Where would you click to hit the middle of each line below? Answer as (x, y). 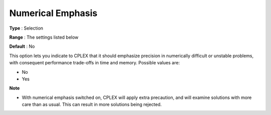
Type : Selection (26, 28)
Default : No (22, 46)
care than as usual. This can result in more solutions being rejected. (92, 104)
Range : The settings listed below (44, 37)
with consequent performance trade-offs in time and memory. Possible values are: (95, 63)
